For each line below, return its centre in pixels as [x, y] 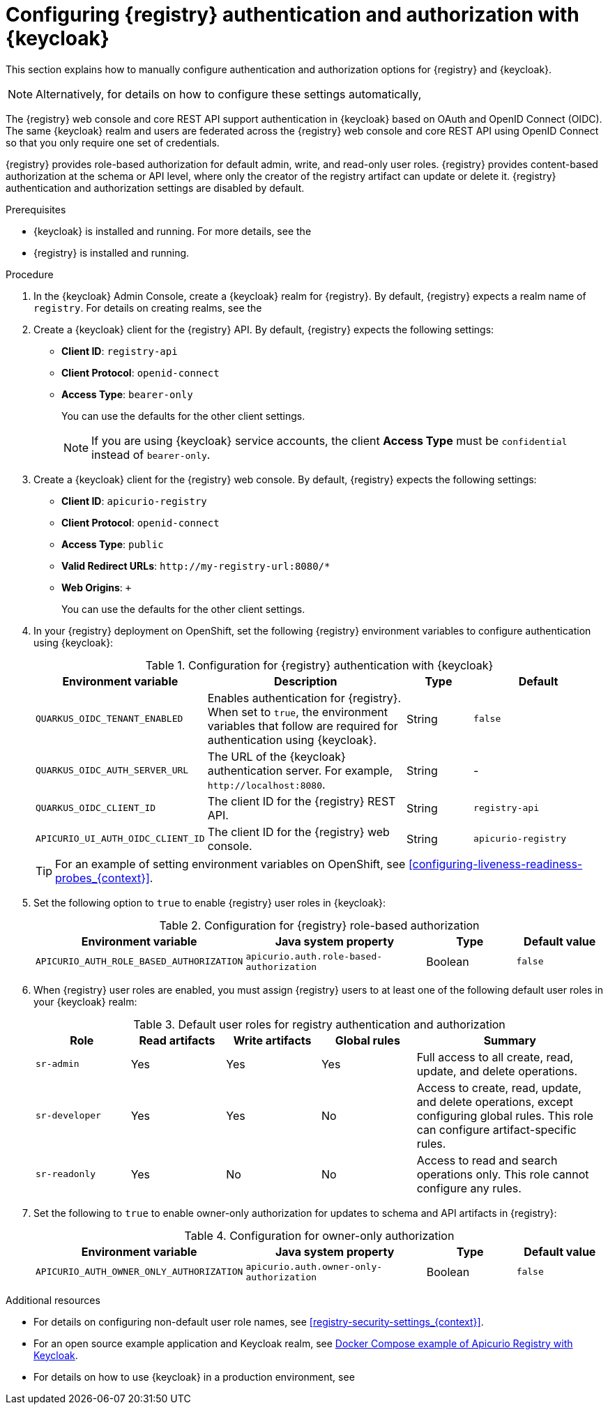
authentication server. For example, [300, 770]
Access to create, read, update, [499, 1087]
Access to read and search [487, 1160]
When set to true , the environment [298, 712]
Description [306, 681]
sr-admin [58, 1064]
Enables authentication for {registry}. [304, 698]
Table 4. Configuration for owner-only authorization [319, 1235]
